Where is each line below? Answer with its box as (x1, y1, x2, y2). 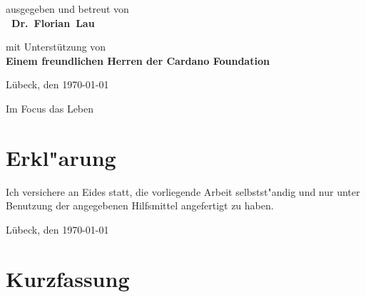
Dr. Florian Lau (11, 15, 95, 30)
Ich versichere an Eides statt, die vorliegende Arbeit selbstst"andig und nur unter (6, 184, 360, 199)
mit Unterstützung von (6, 39, 106, 54)
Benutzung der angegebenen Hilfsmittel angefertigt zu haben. (6, 198, 274, 213)
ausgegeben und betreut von (6, 1, 129, 16)
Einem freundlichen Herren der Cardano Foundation (6, 53, 270, 68)
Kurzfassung (6, 264, 130, 293)
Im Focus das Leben (6, 100, 94, 115)
